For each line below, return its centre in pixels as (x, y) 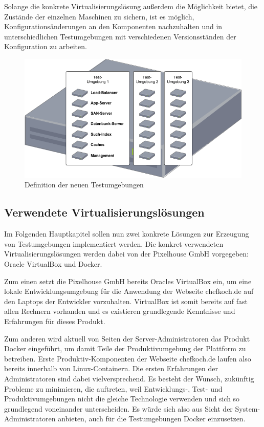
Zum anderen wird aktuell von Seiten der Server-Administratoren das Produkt (127, 338)
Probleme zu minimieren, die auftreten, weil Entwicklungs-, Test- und (113, 388)
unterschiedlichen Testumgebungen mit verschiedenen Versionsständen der (120, 36)
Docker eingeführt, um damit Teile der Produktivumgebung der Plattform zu (125, 348)
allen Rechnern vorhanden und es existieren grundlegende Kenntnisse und (120, 311)
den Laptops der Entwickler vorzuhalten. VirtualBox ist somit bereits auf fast (126, 301)
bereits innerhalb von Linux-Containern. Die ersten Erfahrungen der (111, 368)
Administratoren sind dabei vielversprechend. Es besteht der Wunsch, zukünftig (129, 378)
